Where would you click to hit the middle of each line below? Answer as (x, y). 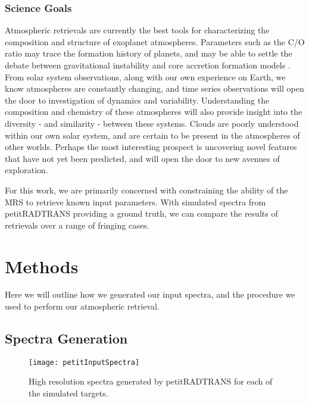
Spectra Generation (66, 338)
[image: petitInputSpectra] (84, 362)
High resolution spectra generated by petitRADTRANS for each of (151, 381)
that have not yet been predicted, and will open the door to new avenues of (142, 158)
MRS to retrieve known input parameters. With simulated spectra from (135, 201)
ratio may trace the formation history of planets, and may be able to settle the (149, 53)
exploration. (26, 170)
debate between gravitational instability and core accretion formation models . (148, 65)
